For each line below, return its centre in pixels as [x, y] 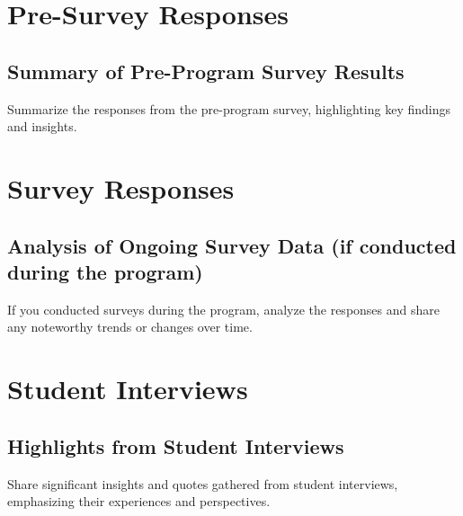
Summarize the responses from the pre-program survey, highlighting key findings [229, 108]
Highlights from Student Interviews [176, 445]
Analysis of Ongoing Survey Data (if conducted [232, 245]
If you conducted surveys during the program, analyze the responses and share [223, 309]
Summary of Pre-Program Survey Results [206, 71]
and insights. [42, 126]
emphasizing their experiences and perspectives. [139, 501]
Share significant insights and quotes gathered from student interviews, [203, 483]
